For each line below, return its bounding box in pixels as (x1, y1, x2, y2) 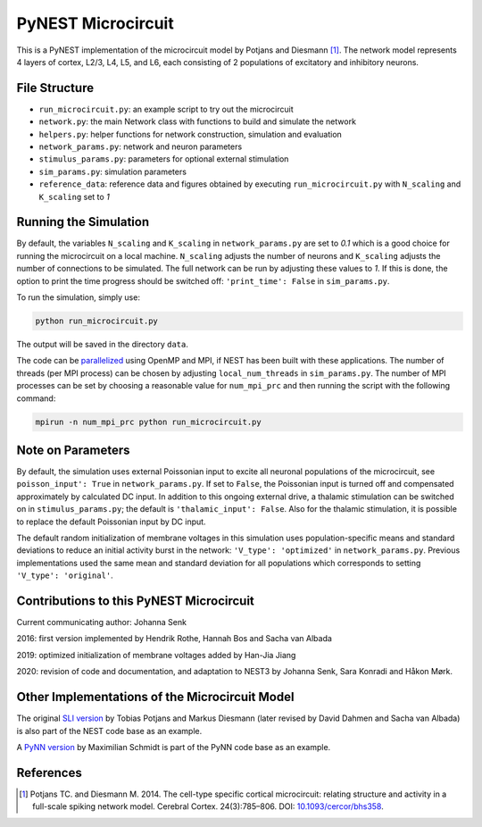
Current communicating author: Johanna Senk (16, 617, 187, 628)
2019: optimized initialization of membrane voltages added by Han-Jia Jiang (16, 649, 296, 660)
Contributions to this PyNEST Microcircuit (16, 594, 254, 608)
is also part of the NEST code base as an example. (16, 725, 203, 736)
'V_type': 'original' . (16, 570, 113, 581)
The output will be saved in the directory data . (16, 339, 189, 350)
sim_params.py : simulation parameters (38, 166, 187, 177)
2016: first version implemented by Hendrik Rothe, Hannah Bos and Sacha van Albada (16, 633, 332, 644)
